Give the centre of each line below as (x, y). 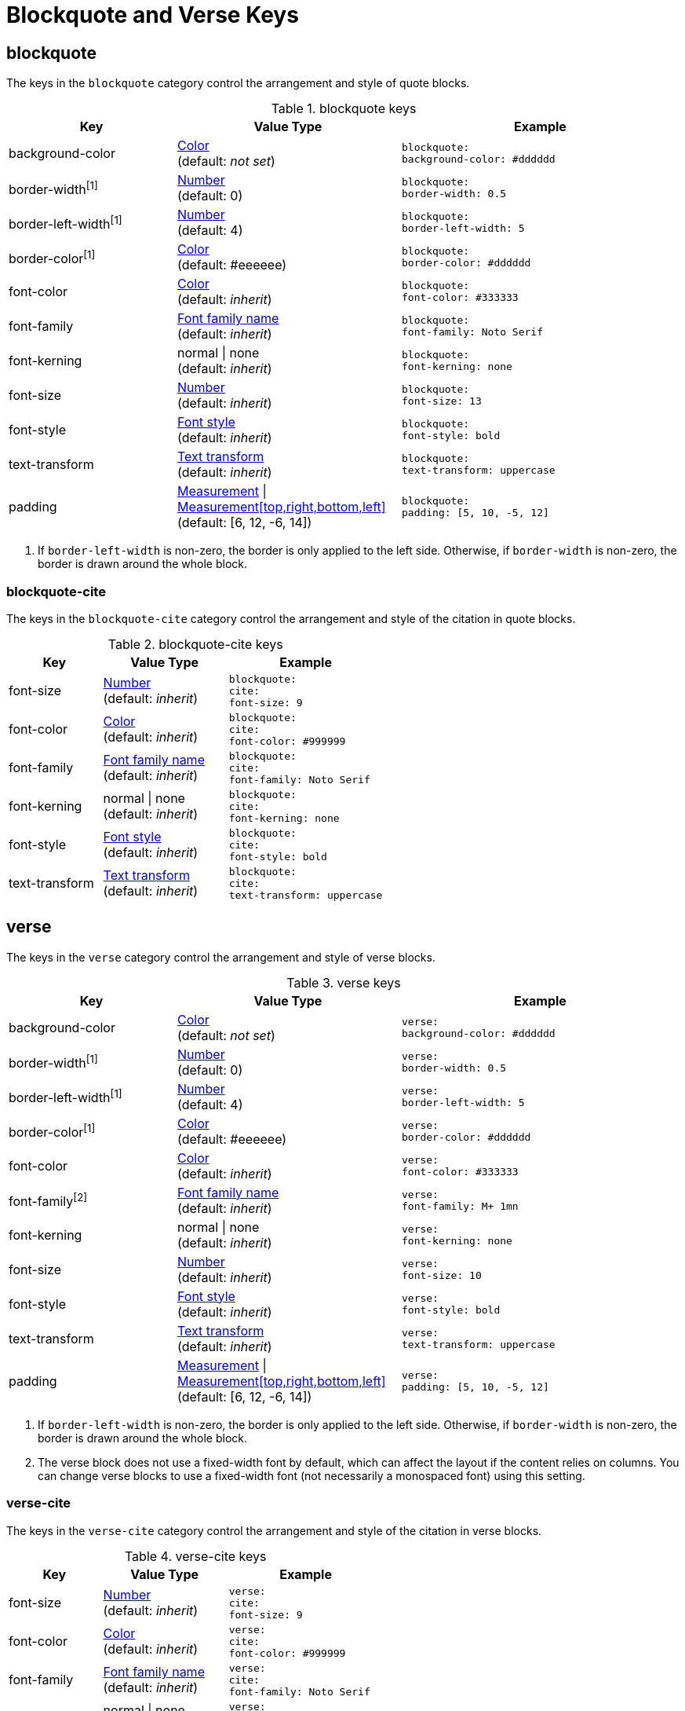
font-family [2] (48, 1200)
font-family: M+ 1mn (460, 1206)
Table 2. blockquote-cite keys (195, 644)
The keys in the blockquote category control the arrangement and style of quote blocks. (238, 83)
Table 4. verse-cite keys (195, 1556)
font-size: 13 (441, 401)
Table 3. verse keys (344, 982)
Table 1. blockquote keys (344, 109)
